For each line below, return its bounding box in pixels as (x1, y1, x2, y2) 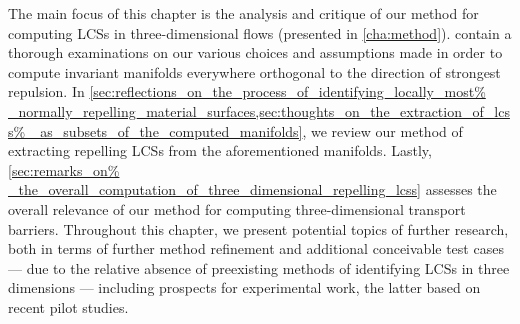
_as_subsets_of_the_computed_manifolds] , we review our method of (29, 120, 463, 141)
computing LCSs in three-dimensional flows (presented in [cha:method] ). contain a (8, 22, 512, 43)
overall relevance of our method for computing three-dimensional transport (8, 198, 466, 219)
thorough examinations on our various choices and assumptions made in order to (8, 42, 503, 63)
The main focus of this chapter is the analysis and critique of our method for (8, 3, 479, 23)
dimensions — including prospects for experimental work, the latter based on (8, 277, 481, 298)
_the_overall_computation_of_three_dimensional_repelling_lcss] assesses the (8, 179, 497, 200)
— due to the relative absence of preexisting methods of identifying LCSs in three (8, 257, 510, 278)
